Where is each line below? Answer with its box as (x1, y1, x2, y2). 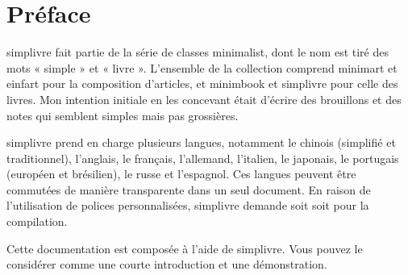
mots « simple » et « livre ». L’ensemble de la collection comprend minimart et (6, 59, 398, 76)
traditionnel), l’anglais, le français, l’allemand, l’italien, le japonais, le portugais (6, 149, 399, 166)
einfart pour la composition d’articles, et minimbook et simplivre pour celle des (6, 75, 398, 92)
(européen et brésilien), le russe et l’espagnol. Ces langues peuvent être (6, 165, 356, 182)
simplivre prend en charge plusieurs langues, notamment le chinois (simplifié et (6, 134, 396, 151)
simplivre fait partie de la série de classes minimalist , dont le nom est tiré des (6, 44, 389, 60)
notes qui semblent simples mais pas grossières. (6, 106, 239, 123)
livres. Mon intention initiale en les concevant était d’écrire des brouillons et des (6, 90, 402, 107)
